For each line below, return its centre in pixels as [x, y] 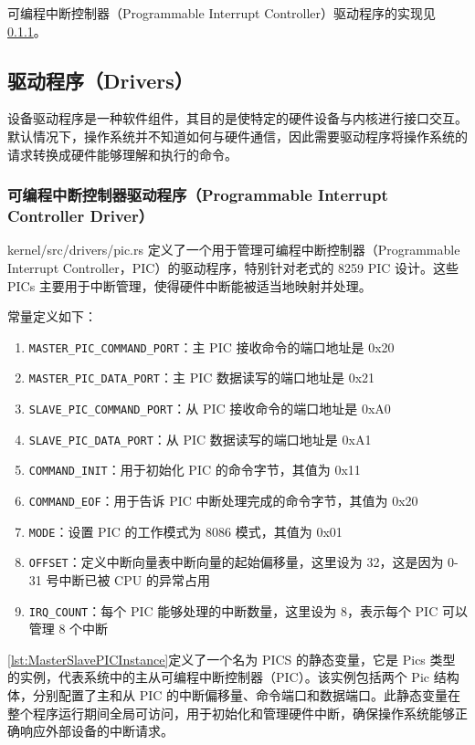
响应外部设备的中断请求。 [96, 731]
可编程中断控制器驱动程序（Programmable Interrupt [198, 195]
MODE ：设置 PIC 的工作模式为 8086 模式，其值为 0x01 [185, 531]
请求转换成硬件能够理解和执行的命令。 [122, 154]
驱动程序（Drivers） [100, 80]
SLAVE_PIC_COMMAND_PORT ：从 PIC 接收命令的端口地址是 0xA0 [210, 408]
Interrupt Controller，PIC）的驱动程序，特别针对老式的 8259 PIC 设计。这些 [233, 267]
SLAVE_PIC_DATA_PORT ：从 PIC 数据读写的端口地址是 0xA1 [200, 439]
